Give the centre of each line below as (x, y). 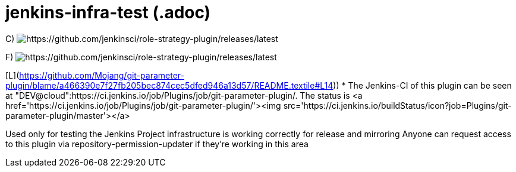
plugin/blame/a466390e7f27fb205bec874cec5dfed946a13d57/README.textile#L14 (169, 85)
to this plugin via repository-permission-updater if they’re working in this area (157, 144)
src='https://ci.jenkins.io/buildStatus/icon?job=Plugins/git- (397, 105)
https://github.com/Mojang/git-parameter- (102, 75)
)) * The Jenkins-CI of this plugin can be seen (422, 85)
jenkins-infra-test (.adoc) (108, 12)
